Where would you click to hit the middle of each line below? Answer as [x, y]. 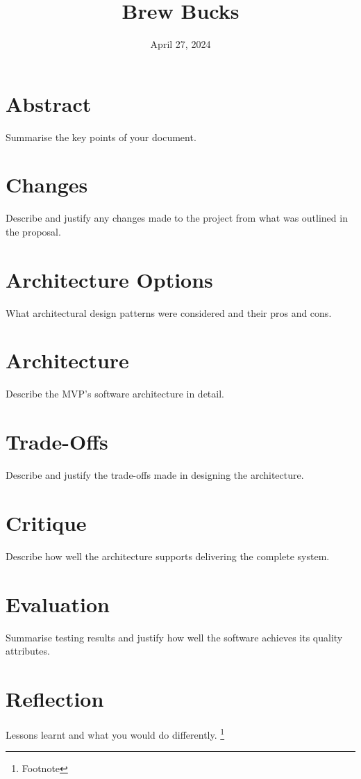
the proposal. [33, 231]
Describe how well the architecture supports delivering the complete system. [168, 556]
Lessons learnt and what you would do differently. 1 [115, 733]
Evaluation [58, 604]
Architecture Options [109, 279]
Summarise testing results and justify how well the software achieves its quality [174, 637]
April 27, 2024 [180, 44]
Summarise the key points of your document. [101, 137]
